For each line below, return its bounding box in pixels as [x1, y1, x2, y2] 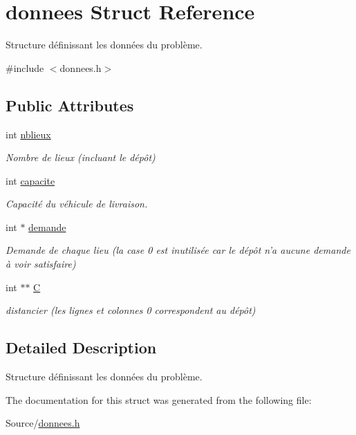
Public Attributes [6, 94, 134, 115]
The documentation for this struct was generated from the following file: [6, 392, 312, 407]
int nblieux [6, 127, 51, 141]
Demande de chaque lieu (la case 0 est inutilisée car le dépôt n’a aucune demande [6, 243, 350, 257]
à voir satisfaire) [6, 257, 76, 271]
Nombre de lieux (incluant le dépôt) [6, 150, 156, 165]
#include [6, 60, 44, 75]
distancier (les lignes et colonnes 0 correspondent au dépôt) [6, 303, 256, 317]
